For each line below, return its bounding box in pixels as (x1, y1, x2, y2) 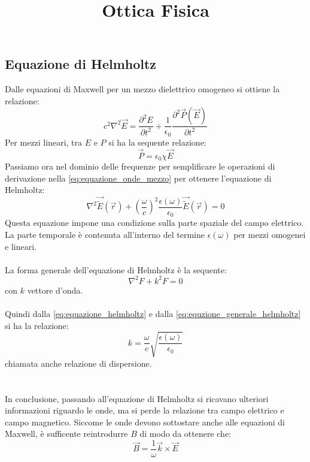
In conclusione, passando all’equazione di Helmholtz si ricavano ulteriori (5, 392, 269, 404)
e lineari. (5, 240, 37, 252)
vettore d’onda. (27, 283, 83, 296)
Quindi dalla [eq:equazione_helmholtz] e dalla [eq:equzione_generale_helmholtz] (5, 307, 301, 320)
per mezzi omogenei (233, 228, 306, 240)
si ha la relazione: (5, 319, 69, 331)
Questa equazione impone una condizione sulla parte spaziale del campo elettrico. (5, 216, 304, 229)
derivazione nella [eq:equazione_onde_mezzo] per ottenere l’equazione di (5, 171, 272, 184)
